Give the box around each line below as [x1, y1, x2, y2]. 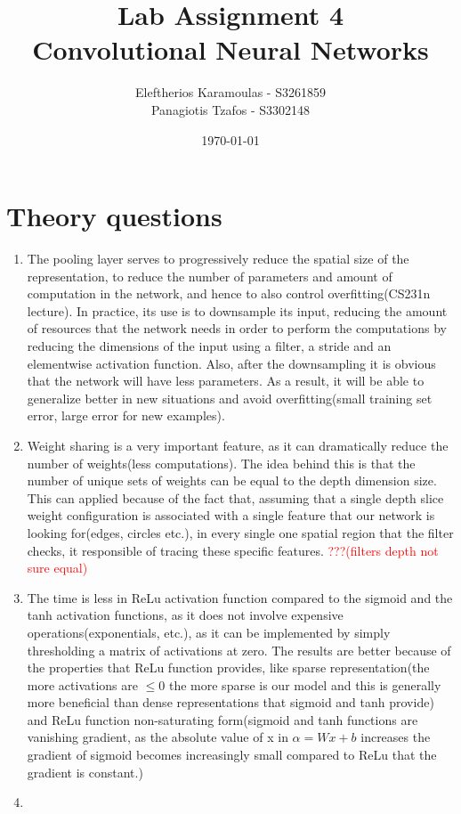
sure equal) [27, 558, 88, 577]
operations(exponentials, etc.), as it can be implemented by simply [27, 623, 391, 641]
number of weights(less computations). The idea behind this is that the [27, 453, 416, 472]
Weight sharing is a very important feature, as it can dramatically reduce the [27, 435, 449, 454]
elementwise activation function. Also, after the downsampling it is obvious [27, 354, 436, 372]
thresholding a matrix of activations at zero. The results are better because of [27, 640, 451, 659]
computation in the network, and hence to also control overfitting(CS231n [27, 284, 431, 303]
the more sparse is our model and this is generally [168, 675, 441, 694]
